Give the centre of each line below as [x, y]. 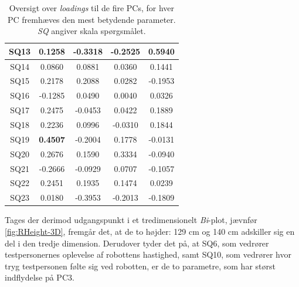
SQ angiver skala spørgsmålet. [92, 31]
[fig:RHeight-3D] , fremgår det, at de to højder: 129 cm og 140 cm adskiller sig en [150, 231]
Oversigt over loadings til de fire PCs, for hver [92, 8]
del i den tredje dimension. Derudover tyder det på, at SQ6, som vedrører [137, 243]
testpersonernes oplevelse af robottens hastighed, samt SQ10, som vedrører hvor [148, 254]
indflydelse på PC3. [40, 277]
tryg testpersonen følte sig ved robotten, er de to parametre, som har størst [140, 266]
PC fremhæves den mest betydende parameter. [92, 19]
